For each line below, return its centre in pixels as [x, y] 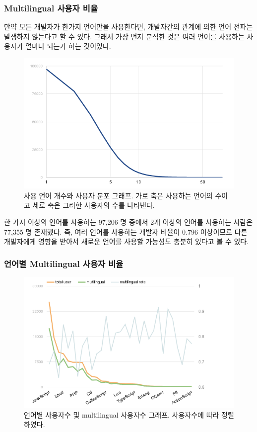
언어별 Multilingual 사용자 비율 [64, 263]
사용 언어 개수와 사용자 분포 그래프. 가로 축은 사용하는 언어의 [118, 195]
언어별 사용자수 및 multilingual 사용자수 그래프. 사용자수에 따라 [122, 414]
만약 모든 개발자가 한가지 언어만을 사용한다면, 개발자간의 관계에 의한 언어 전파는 [128, 27]
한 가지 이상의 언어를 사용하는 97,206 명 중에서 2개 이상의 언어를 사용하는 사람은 [128, 221]
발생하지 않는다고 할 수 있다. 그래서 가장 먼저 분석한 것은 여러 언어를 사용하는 [124, 36]
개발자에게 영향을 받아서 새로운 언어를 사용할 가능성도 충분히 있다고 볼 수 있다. [127, 241]
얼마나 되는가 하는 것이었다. [68, 46]
